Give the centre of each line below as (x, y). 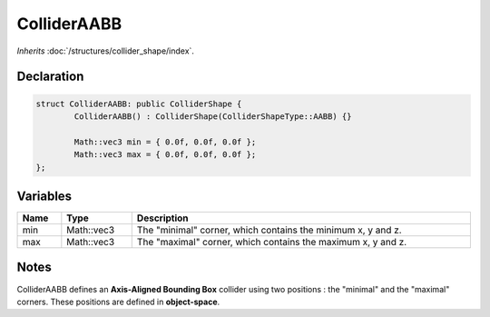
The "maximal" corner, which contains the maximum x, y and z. (272, 242)
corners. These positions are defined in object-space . (118, 302)
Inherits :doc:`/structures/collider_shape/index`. (106, 51)
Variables (44, 196)
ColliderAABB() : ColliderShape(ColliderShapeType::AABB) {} (213, 116)
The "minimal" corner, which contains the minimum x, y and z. (269, 230)
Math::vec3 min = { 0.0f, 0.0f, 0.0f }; (165, 142)
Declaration (50, 77)
